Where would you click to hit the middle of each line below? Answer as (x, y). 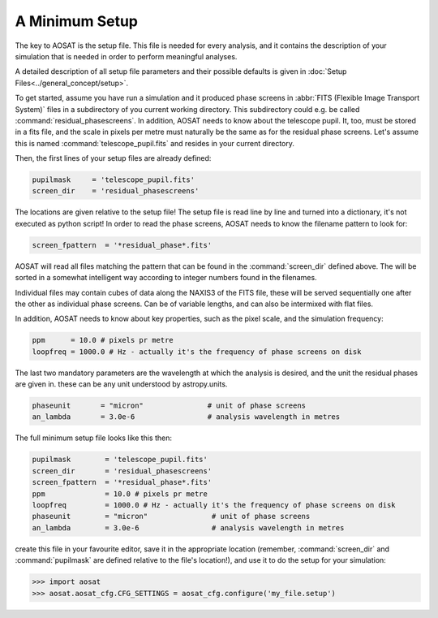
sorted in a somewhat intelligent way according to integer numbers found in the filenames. (166, 278)
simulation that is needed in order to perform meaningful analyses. (126, 56)
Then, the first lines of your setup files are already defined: (113, 158)
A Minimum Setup (76, 21)
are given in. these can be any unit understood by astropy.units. (121, 384)
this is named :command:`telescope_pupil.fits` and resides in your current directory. (155, 143)
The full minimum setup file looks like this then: (93, 438)
